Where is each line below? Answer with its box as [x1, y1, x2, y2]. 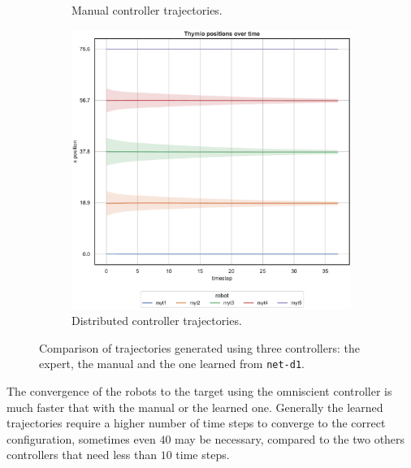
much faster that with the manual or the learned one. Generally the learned [6, 398, 383, 415]
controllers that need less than [6, 446, 158, 463]
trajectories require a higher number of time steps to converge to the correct [6, 414, 386, 431]
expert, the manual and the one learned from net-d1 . [39, 355, 305, 372]
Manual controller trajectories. [71, 2, 223, 18]
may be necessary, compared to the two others [175, 430, 405, 447]
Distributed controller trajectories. [71, 312, 242, 329]
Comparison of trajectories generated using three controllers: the [39, 339, 360, 356]
